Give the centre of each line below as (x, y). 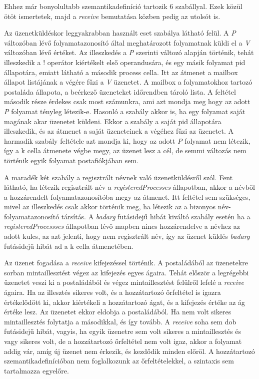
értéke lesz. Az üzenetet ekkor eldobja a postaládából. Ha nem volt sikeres (118, 312)
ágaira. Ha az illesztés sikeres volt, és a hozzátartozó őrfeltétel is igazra (112, 292)
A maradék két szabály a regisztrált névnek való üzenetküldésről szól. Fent (118, 177)
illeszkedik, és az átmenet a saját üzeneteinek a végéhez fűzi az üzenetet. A (119, 131)
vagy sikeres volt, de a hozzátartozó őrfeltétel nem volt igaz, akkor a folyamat (123, 341)
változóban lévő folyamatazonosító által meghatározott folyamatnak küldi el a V (127, 42)
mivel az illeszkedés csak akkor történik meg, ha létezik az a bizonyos (110, 207)
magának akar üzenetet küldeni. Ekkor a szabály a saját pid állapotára (113, 121)
